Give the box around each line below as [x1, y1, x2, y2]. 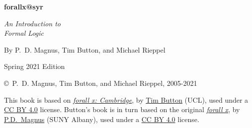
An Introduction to [4, 18, 61, 28]
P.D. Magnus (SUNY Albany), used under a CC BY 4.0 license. [4, 114, 199, 124]
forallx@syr [4, 1, 43, 11]
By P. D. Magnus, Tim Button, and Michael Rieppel [4, 44, 166, 55]
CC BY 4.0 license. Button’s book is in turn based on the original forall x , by [4, 104, 240, 115]
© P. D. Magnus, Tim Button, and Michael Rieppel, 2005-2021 [4, 77, 197, 88]
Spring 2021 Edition [4, 61, 65, 71]
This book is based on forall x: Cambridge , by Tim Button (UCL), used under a [4, 94, 249, 105]
